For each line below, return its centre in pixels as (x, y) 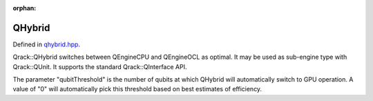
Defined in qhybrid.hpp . (47, 44)
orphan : (25, 8)
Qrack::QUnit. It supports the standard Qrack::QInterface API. (100, 66)
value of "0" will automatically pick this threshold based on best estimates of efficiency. (137, 89)
